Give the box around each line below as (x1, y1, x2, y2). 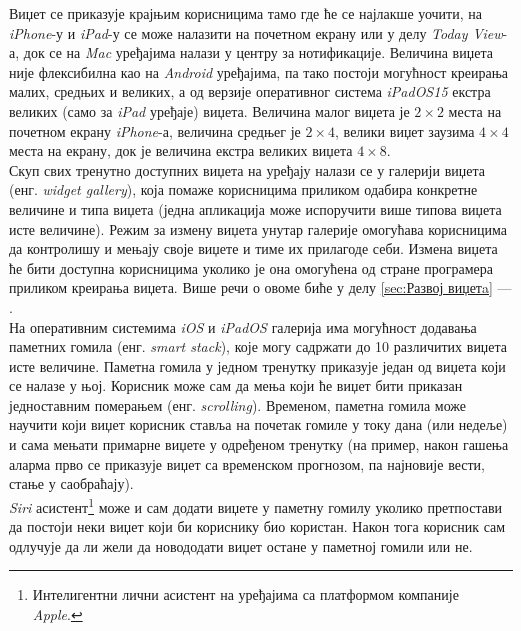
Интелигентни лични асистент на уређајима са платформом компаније (32, 584, 459, 605)
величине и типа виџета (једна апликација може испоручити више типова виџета (9, 198, 502, 219)
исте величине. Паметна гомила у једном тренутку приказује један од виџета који (9, 355, 506, 376)
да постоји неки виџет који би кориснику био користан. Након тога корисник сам (9, 516, 506, 537)
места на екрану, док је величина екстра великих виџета (9, 140, 353, 161)
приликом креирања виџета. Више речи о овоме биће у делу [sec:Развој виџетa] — (9, 277, 512, 298)
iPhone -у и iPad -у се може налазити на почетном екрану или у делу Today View (9, 22, 503, 43)
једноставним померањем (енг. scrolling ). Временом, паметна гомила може (9, 394, 467, 415)
